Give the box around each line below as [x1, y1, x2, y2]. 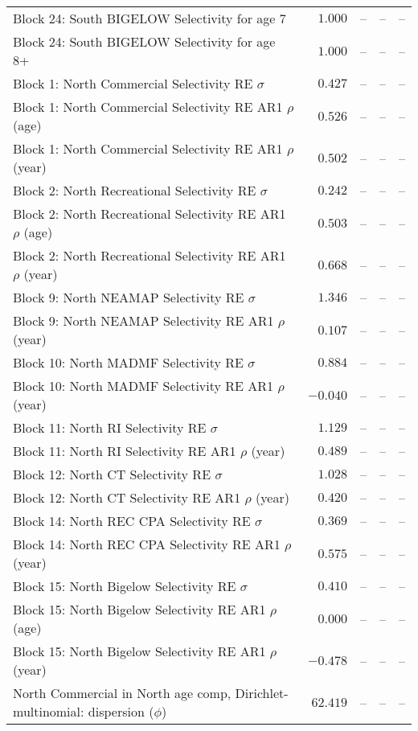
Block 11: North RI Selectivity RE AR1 [13, 441, 236, 460]
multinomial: [13, 702, 84, 721]
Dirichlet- [235, 684, 289, 702]
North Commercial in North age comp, [13, 684, 232, 702]
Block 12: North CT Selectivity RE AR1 [13, 488, 241, 507]
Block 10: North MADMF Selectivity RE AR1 [13, 376, 274, 395]
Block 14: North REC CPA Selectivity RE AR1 [13, 535, 281, 553]
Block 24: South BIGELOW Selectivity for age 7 [13, 9, 286, 27]
